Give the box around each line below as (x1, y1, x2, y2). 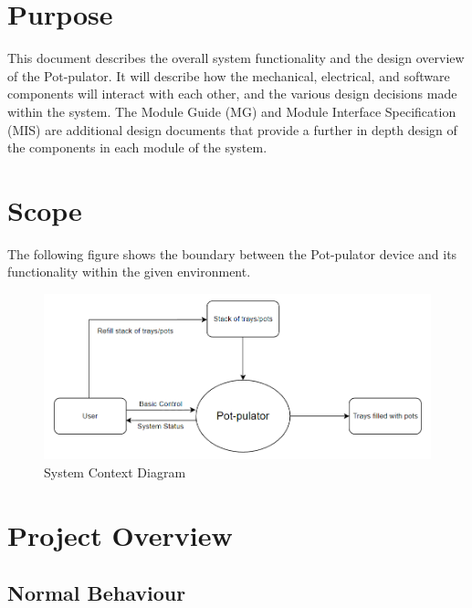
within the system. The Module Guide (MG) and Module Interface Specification (7, 101, 456, 121)
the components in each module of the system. (7, 138, 267, 157)
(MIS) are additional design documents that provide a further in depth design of (7, 120, 457, 139)
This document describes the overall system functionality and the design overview (7, 48, 465, 68)
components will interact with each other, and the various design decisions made (7, 84, 457, 103)
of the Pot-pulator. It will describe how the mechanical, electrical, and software (7, 66, 450, 85)
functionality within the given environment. (7, 262, 251, 281)
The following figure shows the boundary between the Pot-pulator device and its (7, 244, 457, 263)
